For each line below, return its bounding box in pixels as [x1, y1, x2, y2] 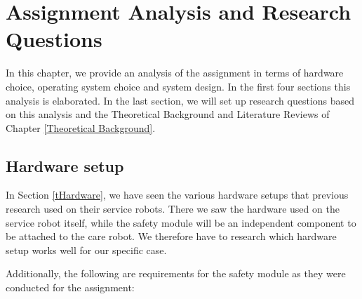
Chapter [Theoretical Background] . [6, 120, 156, 135]
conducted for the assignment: [6, 280, 135, 295]
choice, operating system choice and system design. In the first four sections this [6, 79, 351, 93]
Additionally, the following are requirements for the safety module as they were [6, 266, 346, 281]
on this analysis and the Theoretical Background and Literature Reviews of [6, 107, 330, 121]
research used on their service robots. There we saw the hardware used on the [6, 201, 340, 216]
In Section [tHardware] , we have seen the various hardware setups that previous [6, 187, 349, 202]
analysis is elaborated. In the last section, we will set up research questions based [6, 93, 355, 107]
